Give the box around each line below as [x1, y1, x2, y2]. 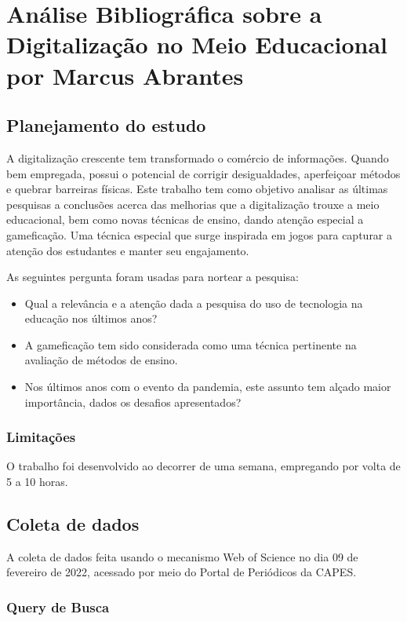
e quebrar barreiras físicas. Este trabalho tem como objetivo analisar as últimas [6, 181, 388, 197]
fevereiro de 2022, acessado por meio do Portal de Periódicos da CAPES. [6, 564, 357, 580]
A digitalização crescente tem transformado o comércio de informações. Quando [6, 149, 389, 166]
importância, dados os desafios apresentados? [24, 393, 242, 410]
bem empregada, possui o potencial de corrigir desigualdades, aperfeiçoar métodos [6, 165, 401, 181]
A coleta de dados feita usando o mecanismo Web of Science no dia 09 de [6, 548, 358, 564]
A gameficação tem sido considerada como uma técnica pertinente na [24, 336, 357, 353]
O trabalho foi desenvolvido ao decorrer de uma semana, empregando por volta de [6, 458, 401, 474]
